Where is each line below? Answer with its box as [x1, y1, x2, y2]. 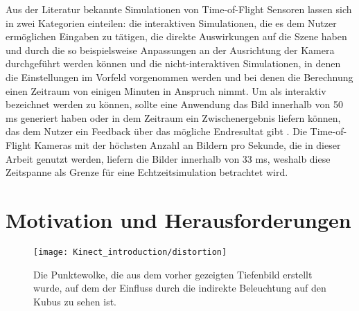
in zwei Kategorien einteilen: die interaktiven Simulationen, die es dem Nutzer [6, 15, 337, 30]
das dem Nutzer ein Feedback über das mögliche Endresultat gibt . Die [6, 124, 307, 139]
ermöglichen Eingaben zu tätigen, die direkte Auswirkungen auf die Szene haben [6, 29, 347, 44]
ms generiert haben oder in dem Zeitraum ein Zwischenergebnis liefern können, [6, 110, 341, 125]
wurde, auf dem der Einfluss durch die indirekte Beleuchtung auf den [33, 281, 326, 295]
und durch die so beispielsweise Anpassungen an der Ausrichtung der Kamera [6, 42, 335, 57]
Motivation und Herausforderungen [6, 205, 351, 233]
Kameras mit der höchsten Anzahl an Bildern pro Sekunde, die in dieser [34, 137, 341, 152]
